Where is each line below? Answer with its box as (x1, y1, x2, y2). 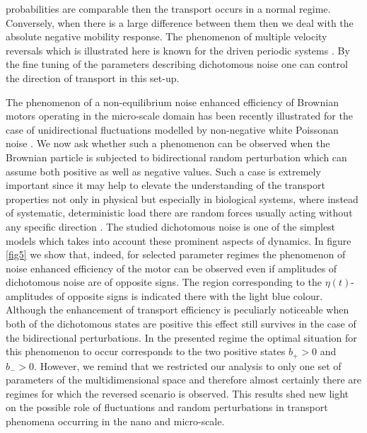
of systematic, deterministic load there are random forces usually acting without (6, 205, 353, 220)
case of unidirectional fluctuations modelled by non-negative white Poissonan (6, 122, 339, 137)
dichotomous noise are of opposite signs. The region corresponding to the (6, 275, 322, 289)
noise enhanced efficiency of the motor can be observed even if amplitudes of (6, 260, 337, 275)
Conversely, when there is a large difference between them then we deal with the (6, 15, 354, 30)
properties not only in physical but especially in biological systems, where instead (6, 191, 359, 206)
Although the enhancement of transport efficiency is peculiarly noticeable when (6, 302, 349, 317)
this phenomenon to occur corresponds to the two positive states (6, 344, 286, 359)
